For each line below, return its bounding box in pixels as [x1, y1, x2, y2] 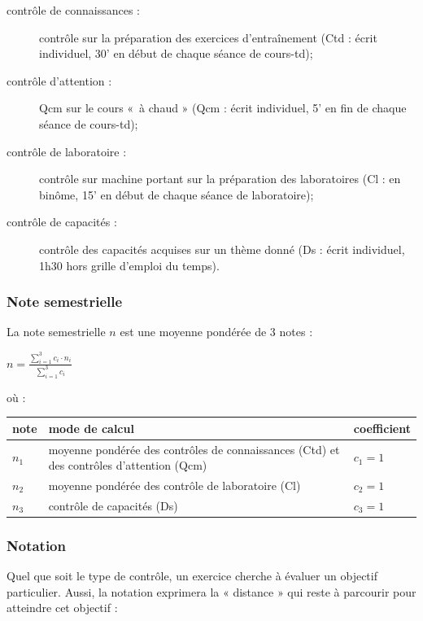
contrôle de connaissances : [7, 2, 140, 18]
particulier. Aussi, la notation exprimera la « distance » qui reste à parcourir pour [7, 583, 416, 600]
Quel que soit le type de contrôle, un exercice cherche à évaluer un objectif [7, 567, 377, 584]
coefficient [353, 419, 411, 436]
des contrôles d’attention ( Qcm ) [48, 457, 207, 474]
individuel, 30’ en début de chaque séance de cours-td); [39, 45, 313, 62]
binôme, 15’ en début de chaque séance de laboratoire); [39, 186, 314, 203]
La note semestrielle [7, 323, 106, 340]
